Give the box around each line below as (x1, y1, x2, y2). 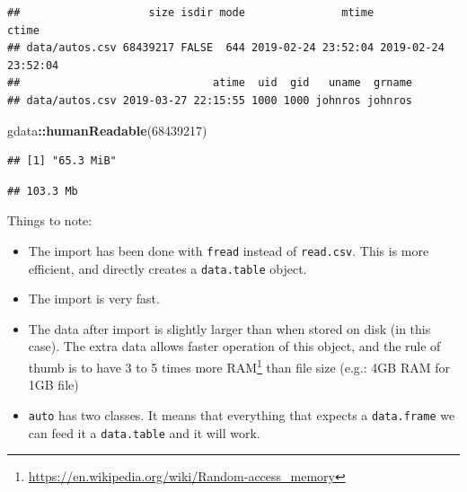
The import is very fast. (28, 289, 160, 308)
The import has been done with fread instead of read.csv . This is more (28, 241, 429, 259)
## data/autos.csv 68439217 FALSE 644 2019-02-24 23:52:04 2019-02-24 (7, 41, 445, 55)
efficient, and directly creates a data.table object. (28, 259, 307, 277)
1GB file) (28, 375, 79, 394)
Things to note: (7, 211, 93, 230)
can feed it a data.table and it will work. (28, 423, 260, 442)
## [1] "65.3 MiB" (7, 154, 117, 168)
